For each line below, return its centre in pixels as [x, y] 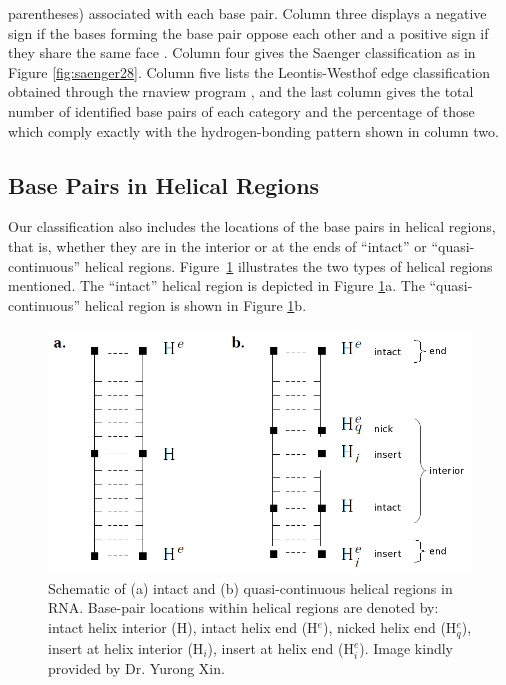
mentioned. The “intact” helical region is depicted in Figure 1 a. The [216, 285]
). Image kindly [406, 647]
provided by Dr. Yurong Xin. [136, 667]
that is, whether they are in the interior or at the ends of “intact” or [217, 245]
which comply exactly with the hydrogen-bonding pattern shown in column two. [253, 130]
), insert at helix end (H [280, 647]
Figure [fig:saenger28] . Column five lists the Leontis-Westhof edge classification [249, 71]
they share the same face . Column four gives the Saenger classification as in [242, 52]
